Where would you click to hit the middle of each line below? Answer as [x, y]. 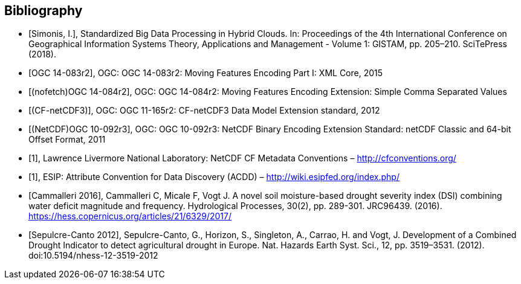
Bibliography [44, 11]
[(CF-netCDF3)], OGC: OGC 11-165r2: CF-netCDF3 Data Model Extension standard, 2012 [204, 111]
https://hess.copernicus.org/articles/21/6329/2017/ [130, 216]
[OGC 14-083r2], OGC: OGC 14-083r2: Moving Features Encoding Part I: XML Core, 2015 [206, 73]
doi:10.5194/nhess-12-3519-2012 [93, 256]
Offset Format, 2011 [67, 140]
